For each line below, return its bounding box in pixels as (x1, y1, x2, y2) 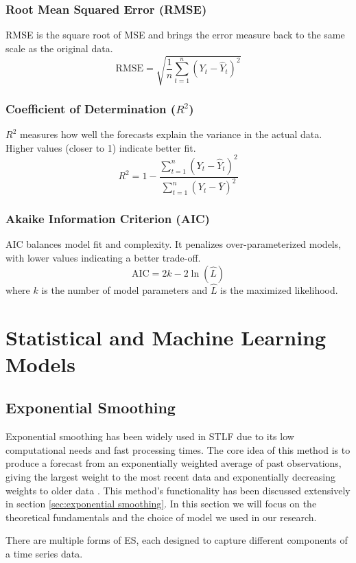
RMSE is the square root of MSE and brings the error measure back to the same (5, 27, 345, 42)
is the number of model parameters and (41, 282, 208, 297)
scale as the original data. (5, 41, 113, 55)
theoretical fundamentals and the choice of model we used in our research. (5, 509, 317, 524)
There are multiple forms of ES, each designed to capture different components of (5, 533, 348, 547)
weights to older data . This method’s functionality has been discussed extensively (5, 483, 351, 497)
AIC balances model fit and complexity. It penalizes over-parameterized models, (5, 237, 342, 251)
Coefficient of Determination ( (5, 100, 176, 117)
